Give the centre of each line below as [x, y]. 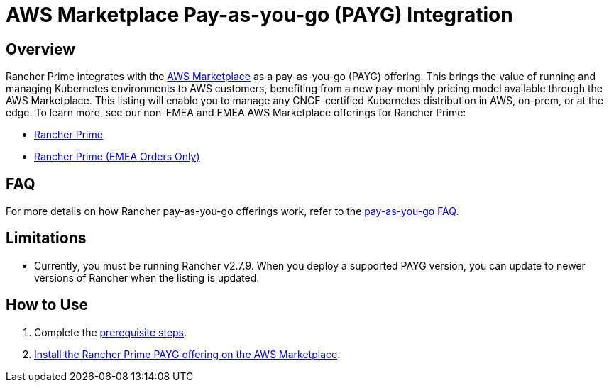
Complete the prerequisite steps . [111, 332]
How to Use [47, 305]
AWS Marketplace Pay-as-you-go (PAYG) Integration [259, 15]
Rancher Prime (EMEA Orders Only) [117, 157]
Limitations [46, 238]
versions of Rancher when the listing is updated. [147, 277]
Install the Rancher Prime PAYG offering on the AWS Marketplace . [187, 354]
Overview [41, 49]
